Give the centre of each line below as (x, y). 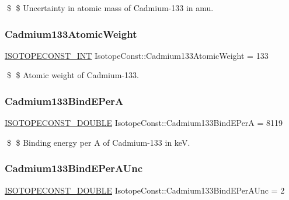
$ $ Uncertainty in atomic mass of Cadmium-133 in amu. (110, 8)
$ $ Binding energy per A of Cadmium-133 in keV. (98, 142)
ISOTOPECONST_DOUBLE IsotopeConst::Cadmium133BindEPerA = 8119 (144, 123)
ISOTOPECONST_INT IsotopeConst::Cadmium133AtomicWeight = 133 (137, 55)
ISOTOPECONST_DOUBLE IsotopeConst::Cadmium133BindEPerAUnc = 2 (145, 190)
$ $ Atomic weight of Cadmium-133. (73, 75)
